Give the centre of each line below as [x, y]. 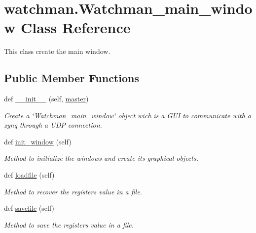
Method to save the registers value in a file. [69, 224]
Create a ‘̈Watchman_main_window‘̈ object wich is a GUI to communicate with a [128, 115]
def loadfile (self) [29, 175]
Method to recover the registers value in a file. [73, 191]
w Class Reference [67, 27]
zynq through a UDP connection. [53, 125]
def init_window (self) [38, 141]
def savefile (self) [29, 208]
